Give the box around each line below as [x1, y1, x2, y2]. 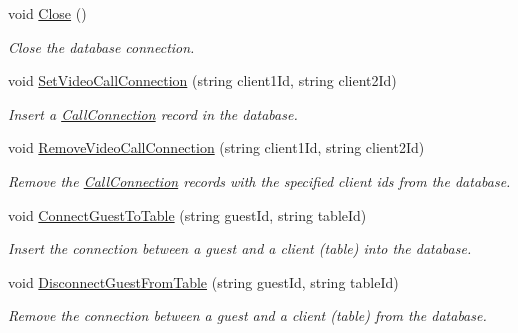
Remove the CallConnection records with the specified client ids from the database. [8, 170, 511, 191]
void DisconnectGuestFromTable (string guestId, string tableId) [8, 271, 399, 292]
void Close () [8, 3, 87, 23]
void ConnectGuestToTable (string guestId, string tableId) [8, 204, 367, 225]
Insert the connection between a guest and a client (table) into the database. [8, 238, 472, 259]
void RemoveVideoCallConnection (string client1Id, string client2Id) [8, 137, 425, 158]
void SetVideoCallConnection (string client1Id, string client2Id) [8, 70, 397, 91]
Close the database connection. [8, 36, 195, 57]
